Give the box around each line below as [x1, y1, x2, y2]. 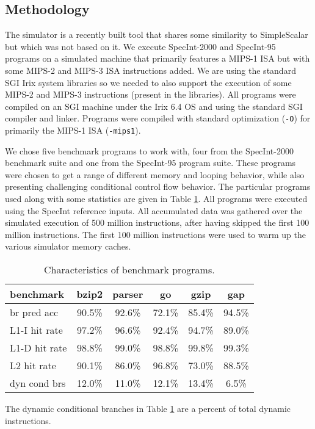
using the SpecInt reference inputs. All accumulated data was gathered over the [5, 204, 303, 217]
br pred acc [10, 305, 59, 320]
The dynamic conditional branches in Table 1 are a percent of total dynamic [5, 402, 291, 415]
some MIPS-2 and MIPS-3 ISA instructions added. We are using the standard [5, 63, 296, 76]
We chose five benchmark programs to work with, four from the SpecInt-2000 [5, 144, 294, 157]
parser [112, 287, 143, 301]
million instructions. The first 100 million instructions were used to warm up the [5, 228, 306, 240]
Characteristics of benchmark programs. [44, 262, 215, 277]
